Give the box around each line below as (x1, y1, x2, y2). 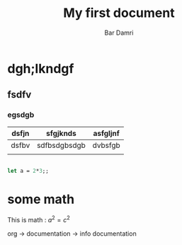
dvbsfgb (92, 140, 120, 150)
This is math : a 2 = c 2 (7, 215, 71, 224)
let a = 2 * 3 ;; (7, 167, 50, 174)
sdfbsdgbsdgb (36, 140, 86, 150)
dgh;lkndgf (7, 60, 74, 76)
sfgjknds (45, 128, 76, 138)
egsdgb (7, 110, 35, 120)
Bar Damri (104, 28, 134, 37)
